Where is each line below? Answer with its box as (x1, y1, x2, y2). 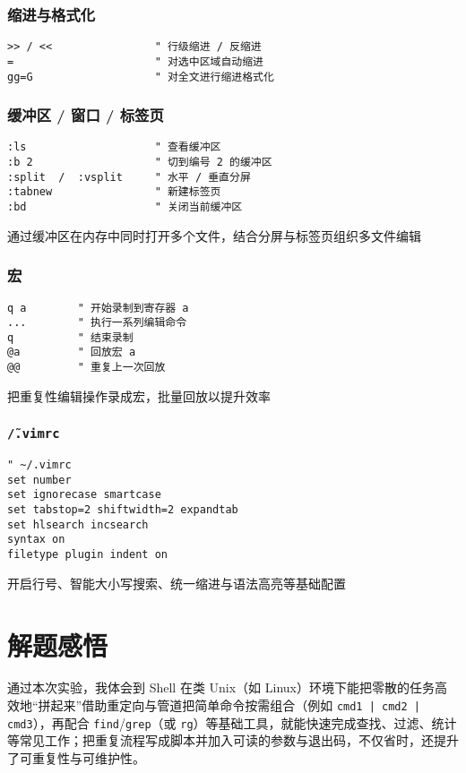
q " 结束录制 (7, 331, 134, 344)
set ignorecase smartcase (7, 488, 161, 502)
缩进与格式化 (7, 3, 96, 25)
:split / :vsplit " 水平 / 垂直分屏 (7, 170, 251, 184)
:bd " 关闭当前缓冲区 (7, 201, 243, 214)
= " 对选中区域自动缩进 (7, 55, 263, 68)
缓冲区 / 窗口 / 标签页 (7, 104, 164, 126)
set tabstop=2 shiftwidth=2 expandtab (7, 503, 238, 517)
